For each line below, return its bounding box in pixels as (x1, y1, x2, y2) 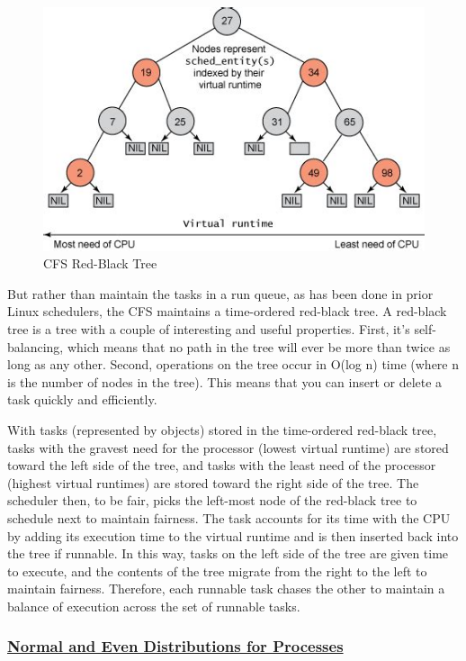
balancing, (7, 337, 64, 356)
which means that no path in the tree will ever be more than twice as (67, 337, 451, 356)
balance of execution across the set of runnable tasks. (7, 596, 300, 615)
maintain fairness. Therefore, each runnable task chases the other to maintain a (7, 579, 445, 598)
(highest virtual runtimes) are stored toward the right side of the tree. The (7, 473, 419, 492)
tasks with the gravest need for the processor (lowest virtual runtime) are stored (7, 438, 449, 457)
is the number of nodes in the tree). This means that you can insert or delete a (7, 372, 443, 391)
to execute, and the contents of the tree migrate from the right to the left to (7, 561, 427, 580)
